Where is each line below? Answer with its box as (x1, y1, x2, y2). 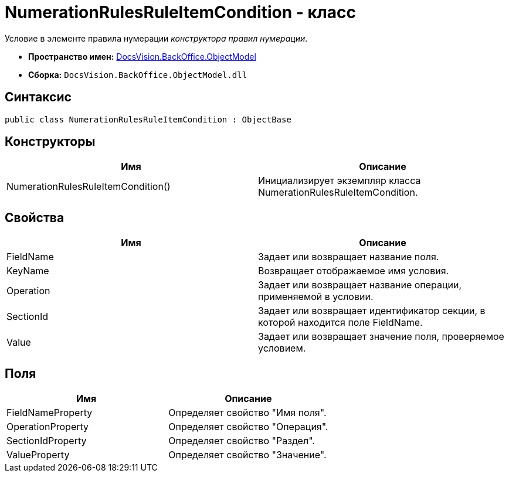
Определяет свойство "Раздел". (168, 435, 315, 447)
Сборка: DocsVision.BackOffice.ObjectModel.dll (28, 69, 247, 80)
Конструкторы (5, 134, 96, 149)
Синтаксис (5, 90, 72, 105)
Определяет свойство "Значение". (168, 449, 327, 461)
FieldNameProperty (6, 407, 93, 419)
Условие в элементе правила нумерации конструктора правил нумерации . (5, 33, 308, 43)
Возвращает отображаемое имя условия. (258, 265, 449, 277)
